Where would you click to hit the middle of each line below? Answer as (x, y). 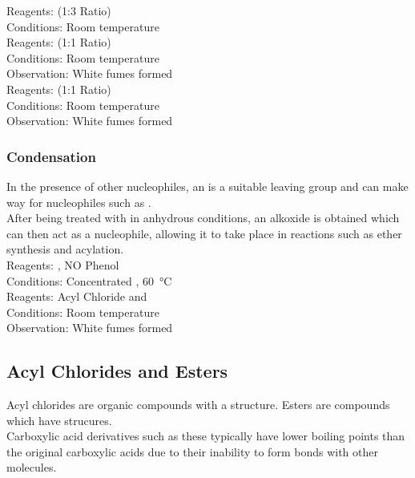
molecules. (32, 467)
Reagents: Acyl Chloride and (77, 296)
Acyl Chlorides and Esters (117, 371)
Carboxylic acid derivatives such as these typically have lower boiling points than (206, 436)
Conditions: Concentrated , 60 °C (89, 280)
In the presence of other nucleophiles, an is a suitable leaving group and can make (207, 186)
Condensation (51, 156)
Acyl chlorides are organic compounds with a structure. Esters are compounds (198, 405)
